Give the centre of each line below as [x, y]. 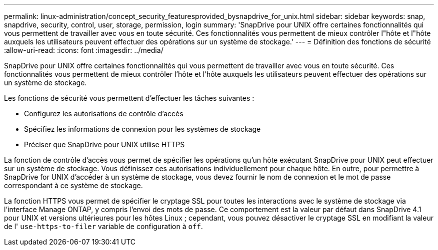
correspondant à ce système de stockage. [73, 185]
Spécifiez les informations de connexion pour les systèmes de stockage [142, 129]
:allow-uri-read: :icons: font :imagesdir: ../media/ [84, 50]
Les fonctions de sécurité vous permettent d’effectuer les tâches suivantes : [129, 98]
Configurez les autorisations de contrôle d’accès [104, 114]
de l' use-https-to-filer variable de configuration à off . [103, 226]
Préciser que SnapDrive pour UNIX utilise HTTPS [104, 144]
